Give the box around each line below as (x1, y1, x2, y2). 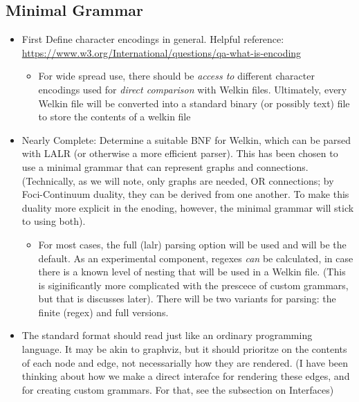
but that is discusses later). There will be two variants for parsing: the (38, 291, 336, 306)
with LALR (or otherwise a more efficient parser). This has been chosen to (21, 146, 338, 161)
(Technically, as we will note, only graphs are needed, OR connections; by (21, 173, 334, 188)
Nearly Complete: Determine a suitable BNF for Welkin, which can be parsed (21, 132, 351, 147)
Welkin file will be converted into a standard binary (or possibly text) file (38, 95, 350, 110)
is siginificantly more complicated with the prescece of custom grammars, (38, 277, 349, 292)
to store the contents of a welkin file (38, 109, 191, 124)
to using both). (21, 214, 86, 228)
